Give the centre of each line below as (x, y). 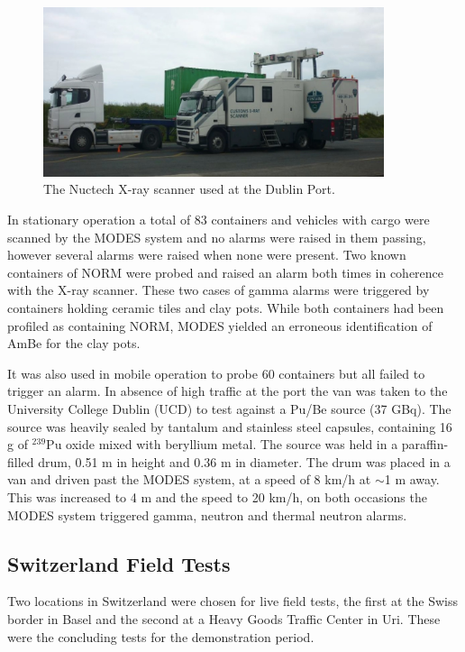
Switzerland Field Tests (119, 563)
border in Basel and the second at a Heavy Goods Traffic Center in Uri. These (224, 618)
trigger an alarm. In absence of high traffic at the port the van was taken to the (228, 391)
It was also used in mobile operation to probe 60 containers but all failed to (216, 373)
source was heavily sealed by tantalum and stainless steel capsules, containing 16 (230, 426)
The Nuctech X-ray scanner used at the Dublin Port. (189, 189)
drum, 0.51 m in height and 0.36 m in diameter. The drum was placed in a (244, 461)
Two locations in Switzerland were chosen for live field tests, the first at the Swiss (232, 601)
